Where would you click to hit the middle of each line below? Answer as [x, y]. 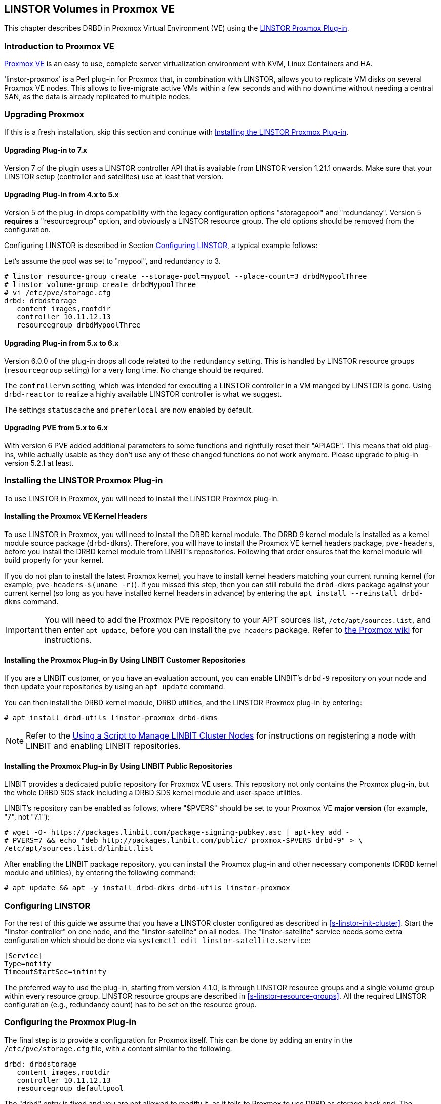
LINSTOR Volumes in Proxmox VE [90, 9]
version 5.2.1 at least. [39, 463]
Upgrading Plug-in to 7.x [46, 150]
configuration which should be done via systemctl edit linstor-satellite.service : [157, 940]
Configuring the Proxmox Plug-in [70, 1022]
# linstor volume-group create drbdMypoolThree [100, 285]
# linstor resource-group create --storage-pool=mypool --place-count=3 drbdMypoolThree [186, 277]
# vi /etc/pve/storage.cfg [57, 293]
